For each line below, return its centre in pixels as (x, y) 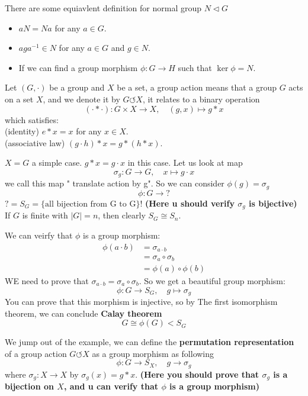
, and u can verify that (111, 386)
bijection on (29, 386)
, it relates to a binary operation (201, 99)
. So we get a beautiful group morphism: (212, 281)
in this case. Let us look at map (185, 162)
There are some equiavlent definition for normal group (103, 8)
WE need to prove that (47, 281)
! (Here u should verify (187, 203)
